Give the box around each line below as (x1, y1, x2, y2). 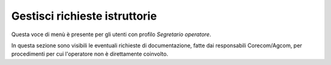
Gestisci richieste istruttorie (11, 9, 158, 23)
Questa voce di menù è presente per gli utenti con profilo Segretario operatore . (11, 31, 211, 38)
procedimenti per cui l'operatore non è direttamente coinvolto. (11, 50, 169, 58)
